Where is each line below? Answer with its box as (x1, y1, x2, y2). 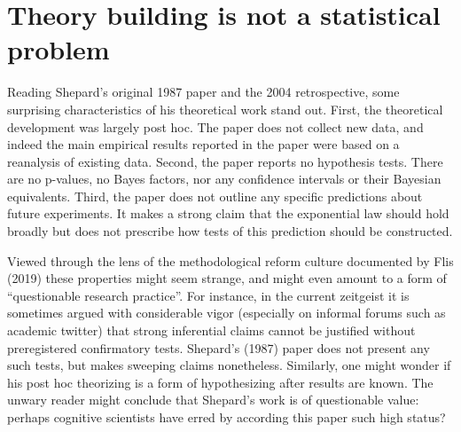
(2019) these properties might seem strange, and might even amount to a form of (7, 269, 447, 287)
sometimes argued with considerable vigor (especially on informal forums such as (7, 303, 446, 322)
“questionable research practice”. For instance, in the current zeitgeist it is (7, 286, 410, 304)
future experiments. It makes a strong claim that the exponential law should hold (7, 204, 449, 223)
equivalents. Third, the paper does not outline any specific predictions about (7, 186, 423, 205)
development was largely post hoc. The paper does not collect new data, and (7, 117, 424, 136)
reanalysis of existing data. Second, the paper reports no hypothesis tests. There (7, 152, 443, 170)
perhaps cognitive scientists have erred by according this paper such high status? (7, 408, 446, 426)
